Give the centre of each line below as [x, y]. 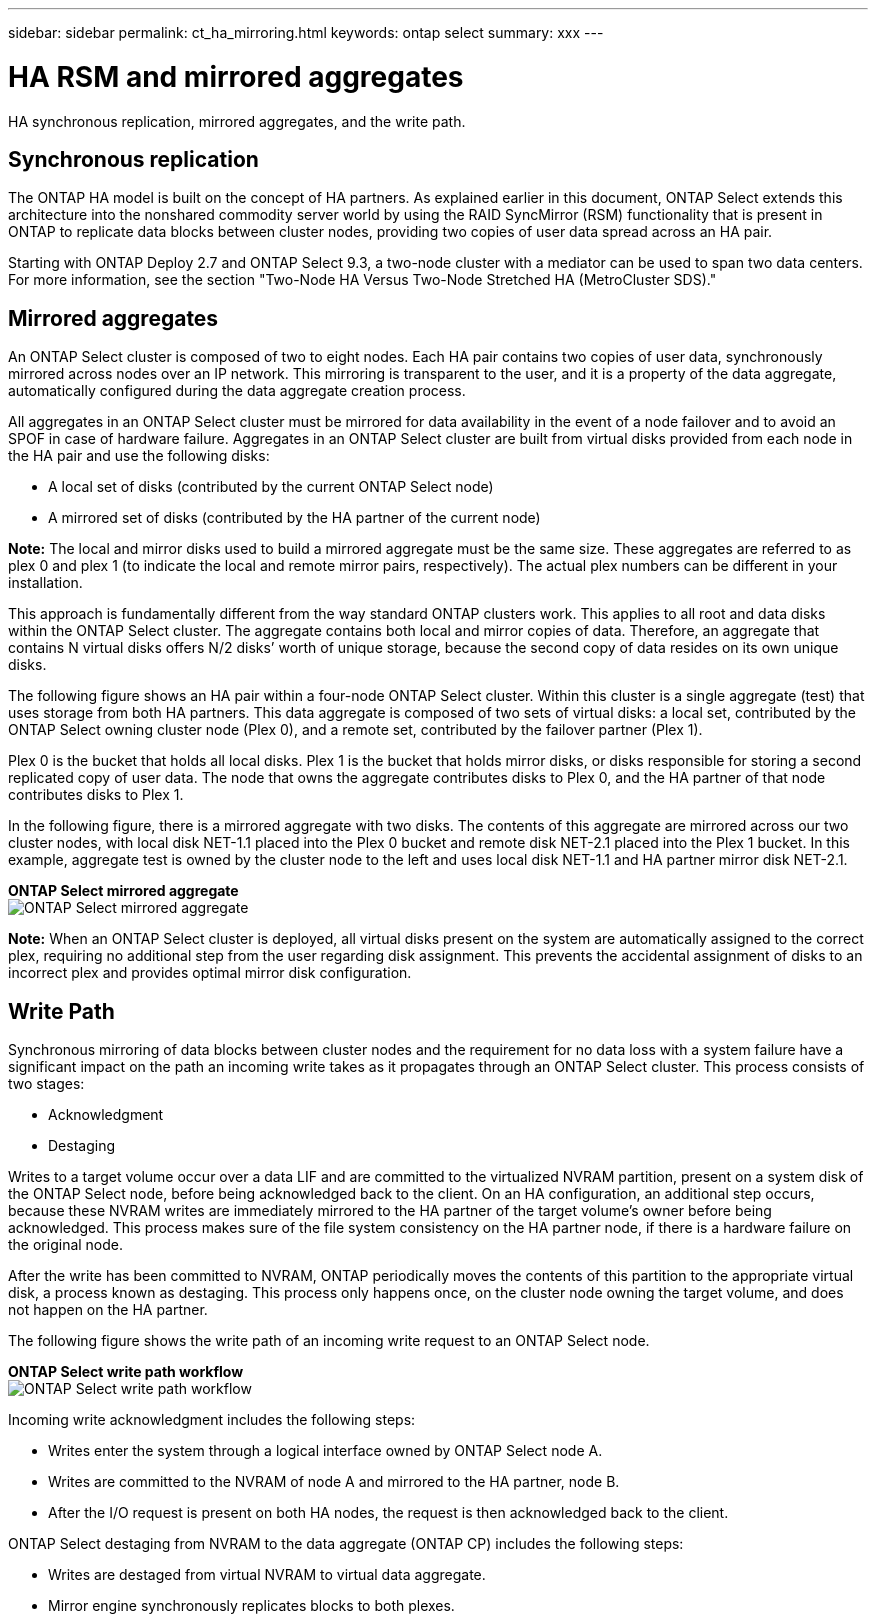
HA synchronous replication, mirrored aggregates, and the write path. [237, 121]
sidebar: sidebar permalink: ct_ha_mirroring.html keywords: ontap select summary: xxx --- [306, 32]
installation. [45, 583]
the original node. [66, 1245]
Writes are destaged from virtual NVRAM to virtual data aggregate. [267, 1575]
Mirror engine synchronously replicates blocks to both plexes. [251, 1606]
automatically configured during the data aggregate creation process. [237, 391]
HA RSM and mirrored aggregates [236, 76]
